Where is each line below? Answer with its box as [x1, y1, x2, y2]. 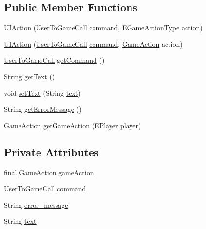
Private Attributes [4, 144, 99, 159]
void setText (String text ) [4, 88, 81, 98]
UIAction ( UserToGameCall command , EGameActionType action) [4, 22, 203, 33]
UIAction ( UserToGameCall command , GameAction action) [4, 38, 183, 49]
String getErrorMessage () [4, 104, 82, 114]
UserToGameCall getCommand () [4, 55, 105, 65]
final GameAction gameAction [4, 167, 94, 177]
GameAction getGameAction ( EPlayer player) [4, 120, 141, 130]
